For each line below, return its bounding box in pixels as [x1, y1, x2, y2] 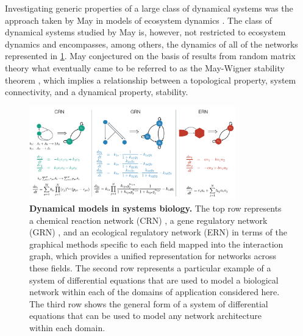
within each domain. [29, 321, 105, 334]
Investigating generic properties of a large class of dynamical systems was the [5, 2, 293, 14]
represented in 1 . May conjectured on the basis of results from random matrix [5, 49, 296, 62]
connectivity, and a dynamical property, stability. [5, 85, 188, 98]
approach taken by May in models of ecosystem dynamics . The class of [5, 13, 272, 26]
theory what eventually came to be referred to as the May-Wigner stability [5, 61, 285, 74]
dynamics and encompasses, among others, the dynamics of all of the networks [5, 37, 298, 50]
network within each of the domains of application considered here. [29, 285, 280, 298]
